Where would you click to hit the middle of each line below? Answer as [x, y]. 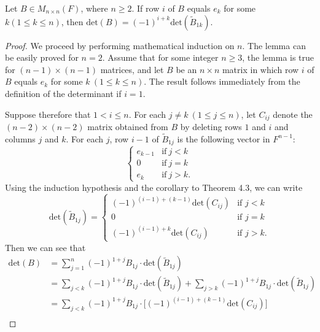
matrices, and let [132, 69]
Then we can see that [45, 247]
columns [20, 138]
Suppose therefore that [48, 114]
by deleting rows [211, 127]
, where [94, 8]
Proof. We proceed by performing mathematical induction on [120, 45]
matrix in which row [260, 69]
